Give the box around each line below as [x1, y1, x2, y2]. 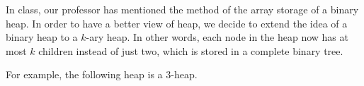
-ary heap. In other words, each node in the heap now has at [86, 30, 348, 44]
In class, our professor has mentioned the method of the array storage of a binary [6, 2, 359, 16]
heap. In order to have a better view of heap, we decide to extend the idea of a [6, 16, 348, 30]
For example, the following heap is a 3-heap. [6, 67, 198, 82]
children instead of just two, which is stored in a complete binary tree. [38, 43, 343, 58]
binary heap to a [6, 30, 78, 44]
